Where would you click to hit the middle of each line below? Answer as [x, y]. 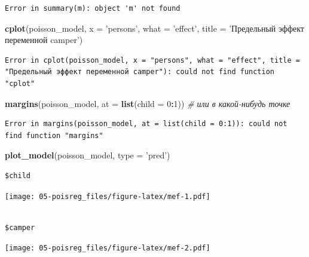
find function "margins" [54, 135]
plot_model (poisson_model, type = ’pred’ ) [88, 155]
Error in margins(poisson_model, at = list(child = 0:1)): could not [146, 124]
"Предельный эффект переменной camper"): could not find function [140, 72]
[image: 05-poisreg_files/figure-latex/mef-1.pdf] [108, 196]
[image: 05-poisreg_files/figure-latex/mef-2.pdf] [108, 248]
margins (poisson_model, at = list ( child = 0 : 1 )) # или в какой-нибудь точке [148, 103]
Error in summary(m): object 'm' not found [93, 8]
